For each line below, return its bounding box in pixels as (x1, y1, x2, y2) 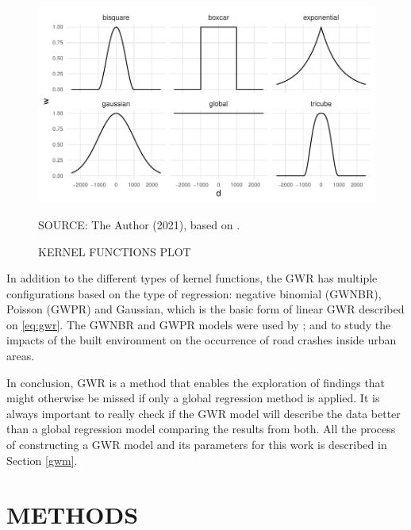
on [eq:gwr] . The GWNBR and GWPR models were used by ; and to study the (6, 316, 391, 332)
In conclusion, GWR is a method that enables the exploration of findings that (6, 374, 386, 390)
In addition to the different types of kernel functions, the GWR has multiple (6, 270, 378, 286)
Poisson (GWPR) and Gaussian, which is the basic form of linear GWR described (6, 301, 405, 317)
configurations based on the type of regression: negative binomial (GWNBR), (6, 285, 382, 301)
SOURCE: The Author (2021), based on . (38, 216, 240, 232)
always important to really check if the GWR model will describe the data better (6, 405, 401, 421)
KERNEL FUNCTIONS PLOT (38, 243, 191, 259)
